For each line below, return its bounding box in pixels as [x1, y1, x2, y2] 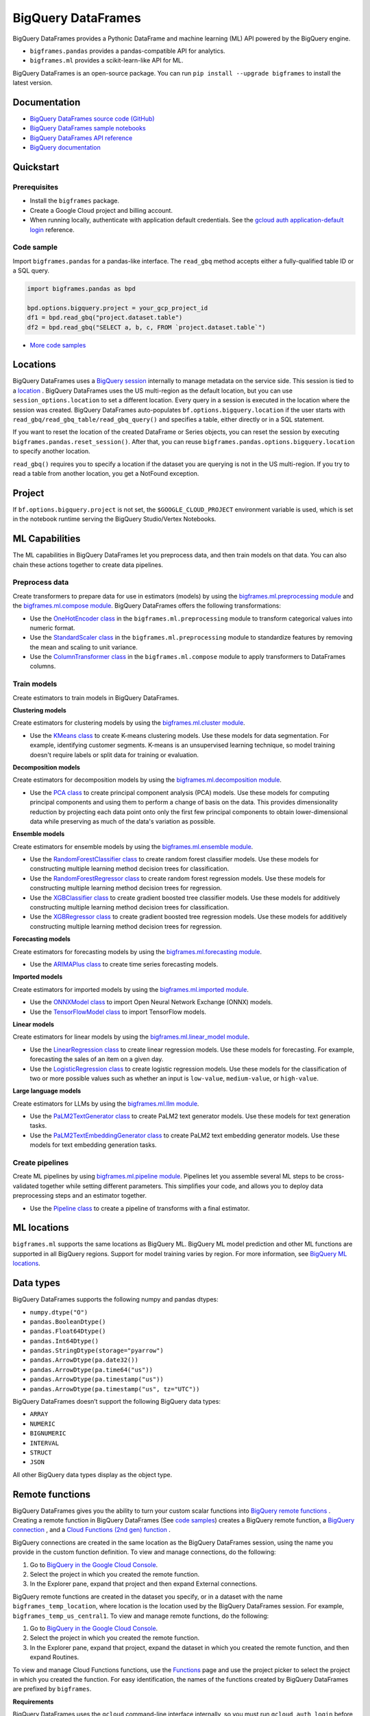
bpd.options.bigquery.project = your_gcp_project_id [27, 304, 208, 312]
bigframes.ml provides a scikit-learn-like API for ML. [29, 56, 184, 65]
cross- [325, 1172, 345, 1181]
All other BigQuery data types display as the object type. [12, 1470, 173, 1479]
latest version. [12, 79, 53, 87]
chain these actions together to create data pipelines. [12, 560, 164, 569]
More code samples [29, 340, 86, 349]
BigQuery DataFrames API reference [29, 134, 133, 142]
